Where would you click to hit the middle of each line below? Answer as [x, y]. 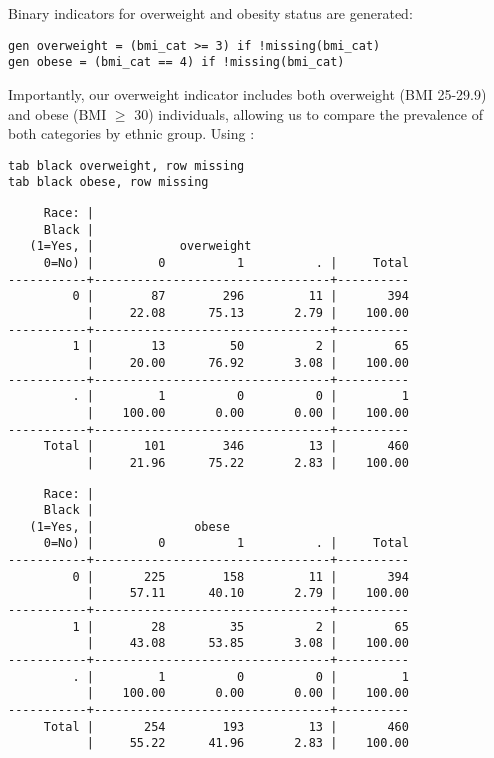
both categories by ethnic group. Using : [131, 133]
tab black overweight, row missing [126, 165]
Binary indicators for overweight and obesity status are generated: [210, 13]
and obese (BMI [57, 113]
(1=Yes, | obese [129, 526]
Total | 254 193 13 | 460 [226, 726]
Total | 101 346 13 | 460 [226, 446]
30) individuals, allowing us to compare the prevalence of [308, 113]
